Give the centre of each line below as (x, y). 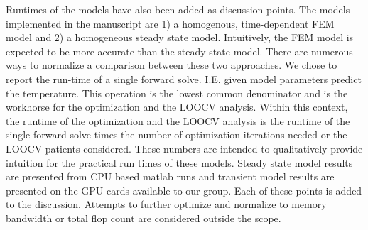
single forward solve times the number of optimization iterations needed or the (177, 135)
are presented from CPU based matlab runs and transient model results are (170, 176)
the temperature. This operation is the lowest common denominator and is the (177, 93)
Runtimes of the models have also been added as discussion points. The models (178, 9)
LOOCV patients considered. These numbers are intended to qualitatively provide (184, 148)
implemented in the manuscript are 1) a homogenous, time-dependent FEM (170, 23)
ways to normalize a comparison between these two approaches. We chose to (172, 65)
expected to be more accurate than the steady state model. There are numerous (179, 51)
